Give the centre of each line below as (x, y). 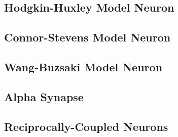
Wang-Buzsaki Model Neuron (83, 66)
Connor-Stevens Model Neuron (87, 37)
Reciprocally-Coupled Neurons (86, 126)
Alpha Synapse (44, 96)
